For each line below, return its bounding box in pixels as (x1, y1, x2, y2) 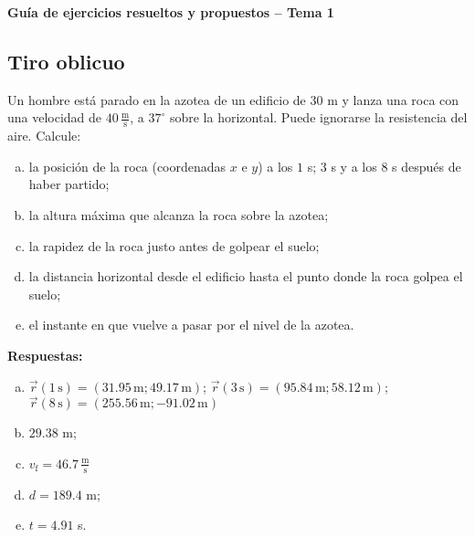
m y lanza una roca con (327, 89, 459, 109)
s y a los (331, 156, 377, 175)
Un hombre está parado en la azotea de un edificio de (7, 89, 306, 109)
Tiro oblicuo (7, 47, 125, 75)
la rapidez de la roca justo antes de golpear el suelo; (28, 236, 320, 255)
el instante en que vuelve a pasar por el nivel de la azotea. (28, 315, 354, 334)
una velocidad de (7, 108, 102, 127)
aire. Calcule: (7, 126, 81, 145)
